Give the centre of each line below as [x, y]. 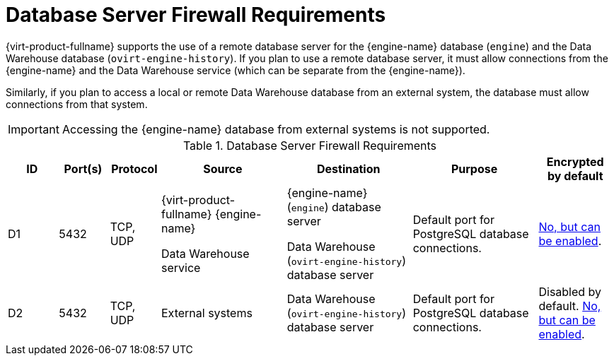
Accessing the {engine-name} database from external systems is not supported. [276, 129]
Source [223, 168]
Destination [348, 168]
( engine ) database [334, 207]
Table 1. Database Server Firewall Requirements [310, 145]
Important [34, 129]
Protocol [134, 168]
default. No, [570, 306]
